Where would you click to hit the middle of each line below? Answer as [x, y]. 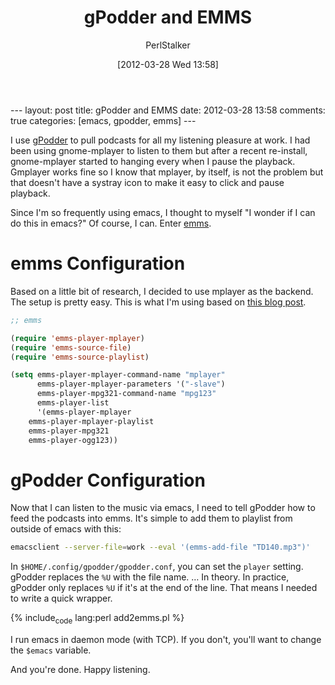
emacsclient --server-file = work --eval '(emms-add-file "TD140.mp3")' [160, 547]
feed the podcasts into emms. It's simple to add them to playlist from [151, 518]
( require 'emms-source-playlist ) [80, 357]
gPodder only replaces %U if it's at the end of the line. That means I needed [164, 588]
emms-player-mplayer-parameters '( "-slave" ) [131, 384]
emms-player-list [73, 403]
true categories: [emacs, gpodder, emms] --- [103, 120]
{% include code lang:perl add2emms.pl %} [97, 619]
